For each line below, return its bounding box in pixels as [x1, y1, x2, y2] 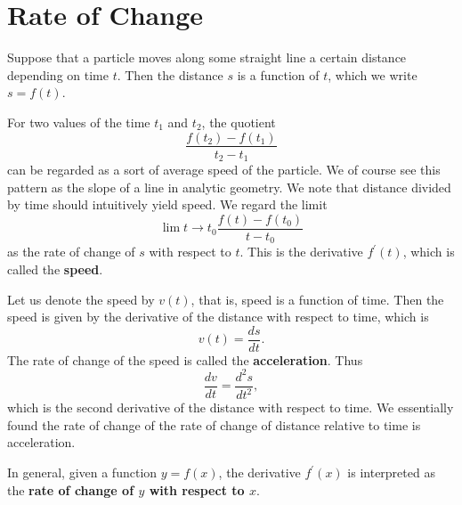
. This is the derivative [239, 242, 363, 261]
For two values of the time [7, 112, 150, 131]
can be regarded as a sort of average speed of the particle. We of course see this [7, 160, 441, 179]
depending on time [7, 65, 109, 84]
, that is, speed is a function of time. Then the [190, 289, 444, 308]
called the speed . [7, 259, 103, 278]
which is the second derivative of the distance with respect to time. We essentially [7, 398, 454, 417]
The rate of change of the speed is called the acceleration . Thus [7, 350, 363, 369]
